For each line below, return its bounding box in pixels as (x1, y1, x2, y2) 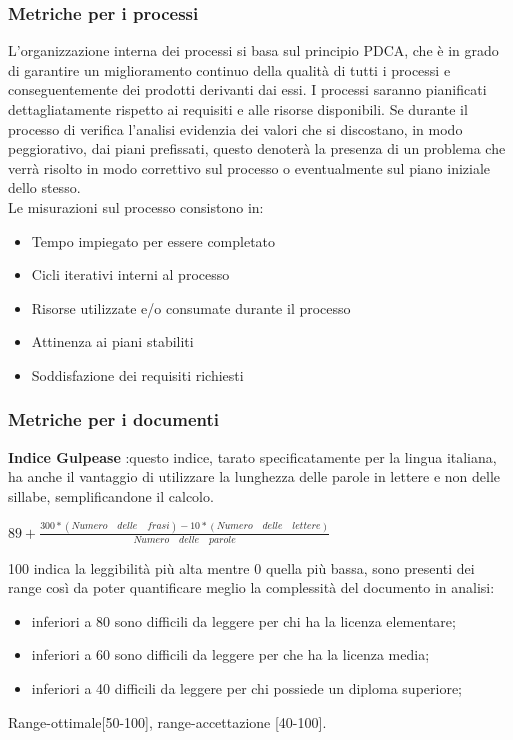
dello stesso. (8, 177, 81, 198)
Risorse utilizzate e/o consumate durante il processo (31, 297, 351, 318)
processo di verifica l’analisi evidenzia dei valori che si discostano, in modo (8, 118, 463, 139)
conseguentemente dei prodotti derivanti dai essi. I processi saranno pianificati (8, 79, 487, 100)
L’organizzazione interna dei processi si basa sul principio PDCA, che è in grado (8, 40, 499, 61)
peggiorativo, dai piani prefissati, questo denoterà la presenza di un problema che (8, 138, 506, 159)
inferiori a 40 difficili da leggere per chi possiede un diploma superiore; (31, 678, 463, 699)
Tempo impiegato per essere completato (31, 230, 276, 251)
